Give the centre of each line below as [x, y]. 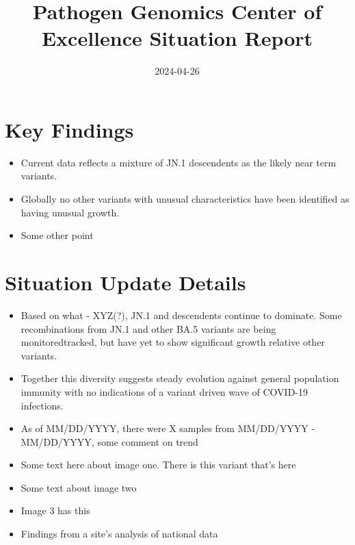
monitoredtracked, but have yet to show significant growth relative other [173, 342]
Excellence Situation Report [177, 38]
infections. [42, 405]
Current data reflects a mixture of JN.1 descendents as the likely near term [179, 162]
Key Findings [69, 129]
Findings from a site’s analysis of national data [119, 534]
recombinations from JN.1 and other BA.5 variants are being [148, 328]
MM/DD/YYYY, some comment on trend [109, 441]
